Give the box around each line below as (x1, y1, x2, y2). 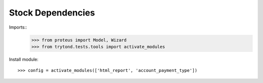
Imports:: (9, 24, 27, 30)
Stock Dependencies (9, 7, 95, 18)
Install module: (9, 56, 38, 62)
